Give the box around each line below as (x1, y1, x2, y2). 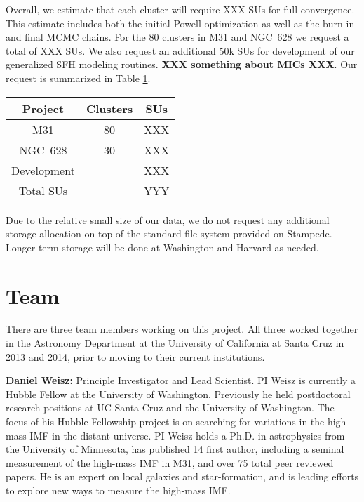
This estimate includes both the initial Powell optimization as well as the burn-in (6, 15, 355, 30)
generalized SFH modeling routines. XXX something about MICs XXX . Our (6, 57, 358, 72)
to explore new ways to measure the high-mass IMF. (6, 483, 231, 497)
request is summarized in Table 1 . (6, 70, 151, 85)
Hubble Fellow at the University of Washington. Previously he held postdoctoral (6, 386, 351, 401)
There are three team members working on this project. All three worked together (6, 322, 358, 336)
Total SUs (18, 182, 68, 199)
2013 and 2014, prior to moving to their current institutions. (6, 349, 265, 364)
